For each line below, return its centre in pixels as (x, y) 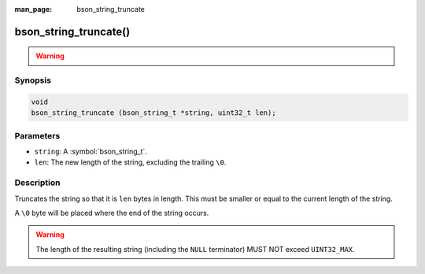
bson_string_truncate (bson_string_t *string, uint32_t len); (153, 113)
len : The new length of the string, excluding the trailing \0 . (130, 162)
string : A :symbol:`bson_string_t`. (91, 152)
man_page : (33, 9)
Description (37, 183)
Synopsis (33, 80)
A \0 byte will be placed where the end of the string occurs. (112, 213)
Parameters (37, 135)
